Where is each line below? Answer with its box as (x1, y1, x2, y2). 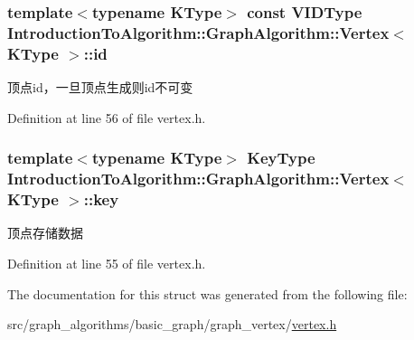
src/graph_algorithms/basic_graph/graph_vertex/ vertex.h (7, 315, 337, 334)
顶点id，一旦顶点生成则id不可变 (7, 78, 193, 97)
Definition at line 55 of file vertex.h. (7, 253, 206, 272)
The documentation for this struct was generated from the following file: (7, 284, 408, 303)
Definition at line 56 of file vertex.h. (7, 108, 206, 127)
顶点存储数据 (7, 223, 83, 242)
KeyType (247, 146, 315, 169)
